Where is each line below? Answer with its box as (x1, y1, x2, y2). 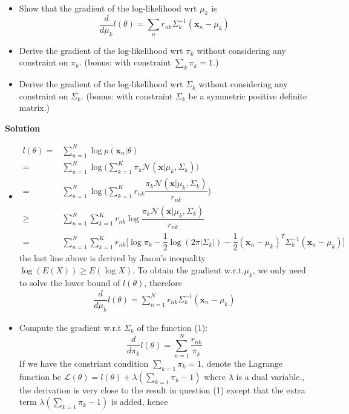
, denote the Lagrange (201, 357, 283, 369)
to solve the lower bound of (19, 276, 120, 289)
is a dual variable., (236, 370, 305, 382)
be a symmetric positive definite (188, 89, 307, 102)
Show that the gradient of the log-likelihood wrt (19, 2, 197, 14)
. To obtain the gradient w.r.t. (132, 264, 244, 276)
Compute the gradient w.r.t (19, 321, 122, 334)
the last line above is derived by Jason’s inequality (19, 252, 206, 264)
